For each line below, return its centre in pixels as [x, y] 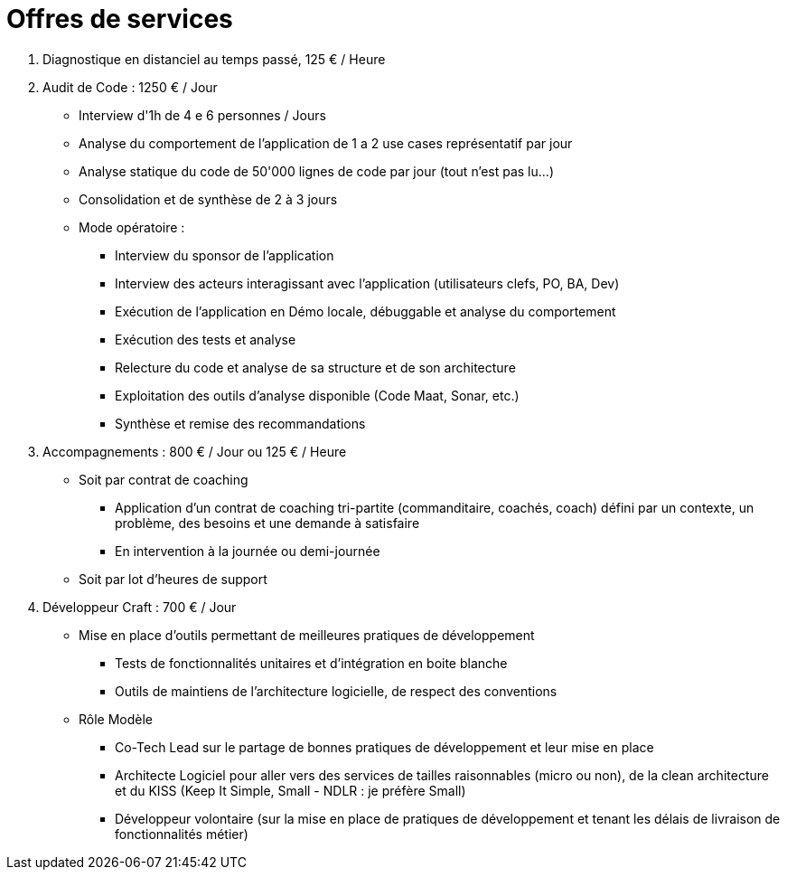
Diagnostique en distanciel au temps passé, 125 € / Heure [214, 59]
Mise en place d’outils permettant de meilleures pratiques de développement [307, 635]
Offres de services [120, 19]
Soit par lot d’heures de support [173, 579]
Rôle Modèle [116, 719]
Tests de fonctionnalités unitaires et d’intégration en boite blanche [311, 663]
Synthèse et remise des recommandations [240, 423]
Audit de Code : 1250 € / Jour [130, 87]
